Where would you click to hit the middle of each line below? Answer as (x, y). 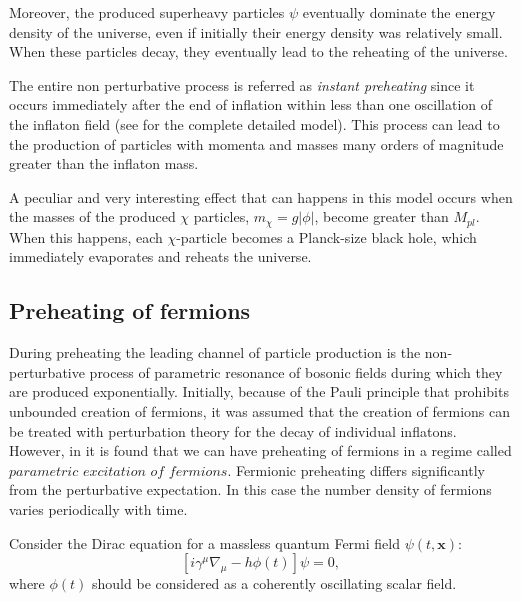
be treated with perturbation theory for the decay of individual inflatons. (233, 430)
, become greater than (381, 216)
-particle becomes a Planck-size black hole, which (326, 236)
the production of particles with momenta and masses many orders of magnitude (256, 143)
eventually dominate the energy (399, 12)
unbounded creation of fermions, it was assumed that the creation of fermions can (260, 410)
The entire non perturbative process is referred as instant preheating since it (242, 84)
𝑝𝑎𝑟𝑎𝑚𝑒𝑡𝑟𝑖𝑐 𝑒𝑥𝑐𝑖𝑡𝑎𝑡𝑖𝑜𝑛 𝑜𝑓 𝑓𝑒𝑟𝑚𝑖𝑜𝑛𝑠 (118, 471)
